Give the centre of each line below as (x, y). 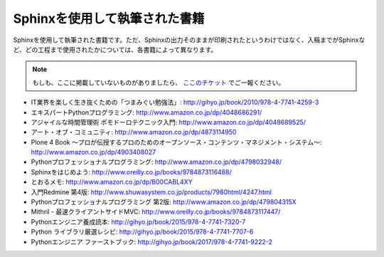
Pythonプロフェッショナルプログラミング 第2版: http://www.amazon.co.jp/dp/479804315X (164, 202)
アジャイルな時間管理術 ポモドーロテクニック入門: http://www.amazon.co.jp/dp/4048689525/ (168, 122)
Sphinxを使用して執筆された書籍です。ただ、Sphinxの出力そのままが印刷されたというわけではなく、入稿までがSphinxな (189, 40)
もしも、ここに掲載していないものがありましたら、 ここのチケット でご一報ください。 (159, 83)
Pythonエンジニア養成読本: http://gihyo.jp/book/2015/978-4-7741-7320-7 (138, 221)
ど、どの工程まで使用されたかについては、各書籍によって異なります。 (115, 49)
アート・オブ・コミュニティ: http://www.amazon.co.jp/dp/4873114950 (134, 132)
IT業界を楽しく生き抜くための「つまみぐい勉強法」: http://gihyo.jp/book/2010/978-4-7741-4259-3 (175, 103)
